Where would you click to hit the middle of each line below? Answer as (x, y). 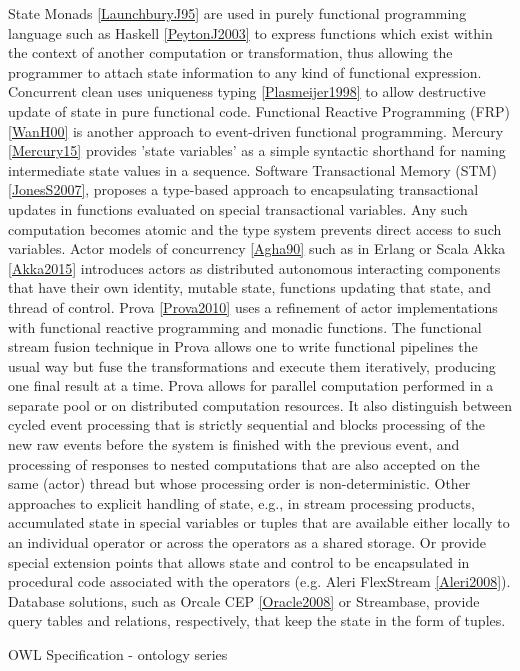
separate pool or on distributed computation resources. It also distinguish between (260, 404)
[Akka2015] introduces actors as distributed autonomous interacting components (254, 267)
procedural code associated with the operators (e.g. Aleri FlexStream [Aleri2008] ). (259, 581)
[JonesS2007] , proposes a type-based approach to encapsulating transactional (243, 189)
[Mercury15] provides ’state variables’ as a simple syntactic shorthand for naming (257, 150)
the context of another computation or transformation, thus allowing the (230, 52)
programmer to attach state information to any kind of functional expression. (245, 71)
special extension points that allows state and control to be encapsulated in (239, 561)
